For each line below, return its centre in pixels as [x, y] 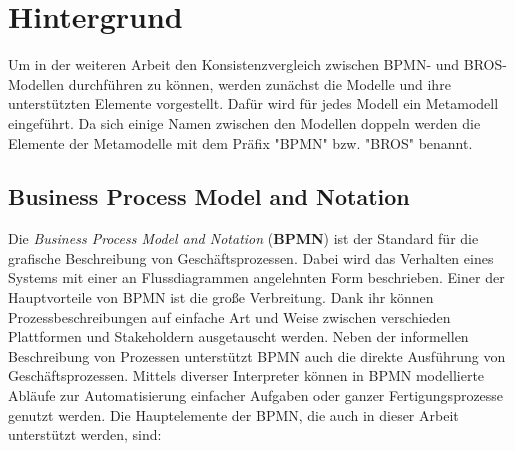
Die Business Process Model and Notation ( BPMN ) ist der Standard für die [243, 238]
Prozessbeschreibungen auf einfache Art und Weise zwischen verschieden [229, 316]
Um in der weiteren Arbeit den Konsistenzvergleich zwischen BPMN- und [234, 64]
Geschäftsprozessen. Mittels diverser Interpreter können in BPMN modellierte [246, 375]
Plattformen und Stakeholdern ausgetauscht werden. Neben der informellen [238, 336]
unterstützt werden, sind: [85, 434]
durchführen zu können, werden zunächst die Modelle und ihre [259, 83]
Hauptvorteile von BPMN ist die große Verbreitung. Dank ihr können [221, 297]
